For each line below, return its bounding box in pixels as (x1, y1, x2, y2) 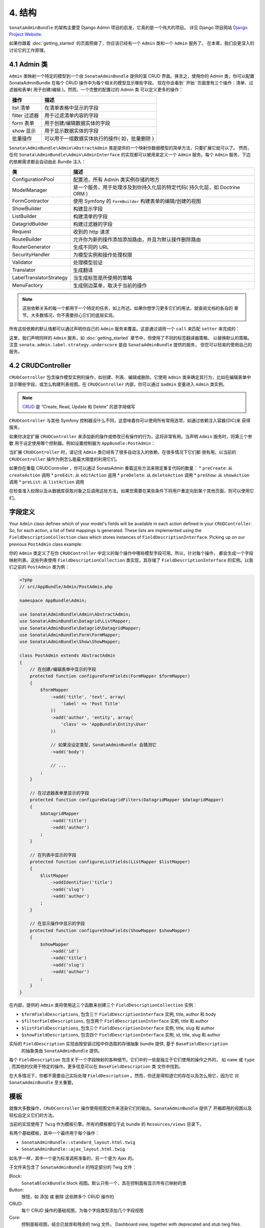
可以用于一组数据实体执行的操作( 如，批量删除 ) (44, 135, 154, 142)
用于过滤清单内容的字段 (44, 112, 99, 119)
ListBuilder (12, 213, 37, 220)
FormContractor (12, 197, 49, 204)
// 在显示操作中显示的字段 (29, 921, 85, 926)
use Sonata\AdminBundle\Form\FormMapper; (19, 632, 121, 638)
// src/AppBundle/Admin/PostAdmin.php (19, 584, 113, 589)
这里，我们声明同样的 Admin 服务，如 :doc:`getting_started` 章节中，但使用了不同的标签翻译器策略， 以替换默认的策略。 (9, 335, 252, 341)
